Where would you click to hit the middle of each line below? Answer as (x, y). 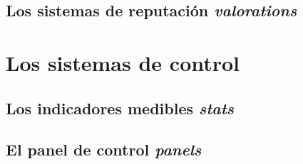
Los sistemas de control (123, 62)
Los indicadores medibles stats (120, 108)
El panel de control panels (104, 149)
